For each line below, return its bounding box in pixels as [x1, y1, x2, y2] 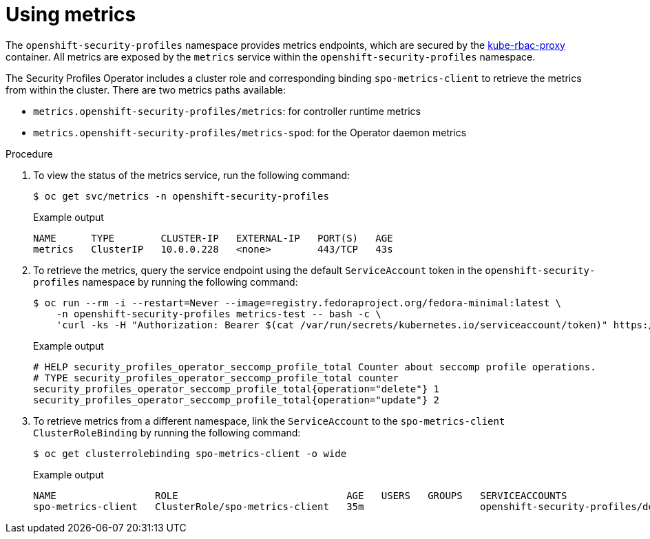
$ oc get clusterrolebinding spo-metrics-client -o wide [33, 447, 347, 459]
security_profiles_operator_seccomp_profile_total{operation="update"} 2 [33, 394, 440, 405]
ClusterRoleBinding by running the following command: [33, 426, 301, 438]
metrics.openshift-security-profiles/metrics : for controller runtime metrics [33, 105, 421, 117]
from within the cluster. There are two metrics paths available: [6, 83, 286, 96]
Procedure [6, 147, 53, 160]
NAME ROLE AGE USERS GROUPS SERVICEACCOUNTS [33, 489, 567, 501]
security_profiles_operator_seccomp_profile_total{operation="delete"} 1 [33, 383, 440, 394]
